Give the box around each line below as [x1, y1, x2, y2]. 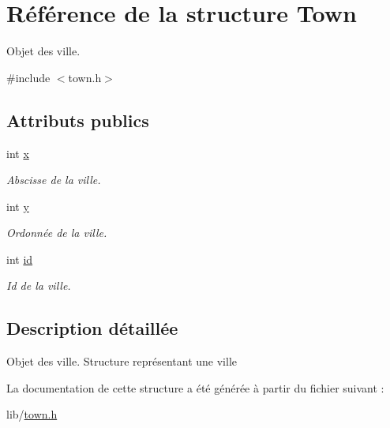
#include [6, 69, 51, 85]
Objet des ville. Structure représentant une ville [6, 353, 237, 370]
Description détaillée [6, 316, 178, 340]
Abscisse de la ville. [6, 171, 101, 188]
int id [6, 250, 33, 267]
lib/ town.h [6, 406, 58, 422]
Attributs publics [6, 107, 149, 132]
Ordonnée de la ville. [6, 224, 107, 241]
